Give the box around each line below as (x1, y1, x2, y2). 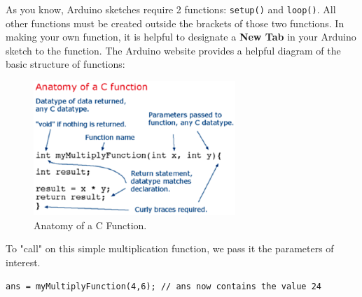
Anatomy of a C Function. (34, 217, 147, 232)
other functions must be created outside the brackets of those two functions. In (6, 15, 344, 30)
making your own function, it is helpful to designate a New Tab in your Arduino (6, 29, 356, 44)
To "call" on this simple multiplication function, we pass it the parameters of (6, 241, 334, 256)
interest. (6, 254, 41, 269)
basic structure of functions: (6, 57, 125, 71)
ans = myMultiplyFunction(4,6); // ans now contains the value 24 (6, 282, 322, 292)
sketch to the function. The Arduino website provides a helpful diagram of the (6, 43, 341, 57)
